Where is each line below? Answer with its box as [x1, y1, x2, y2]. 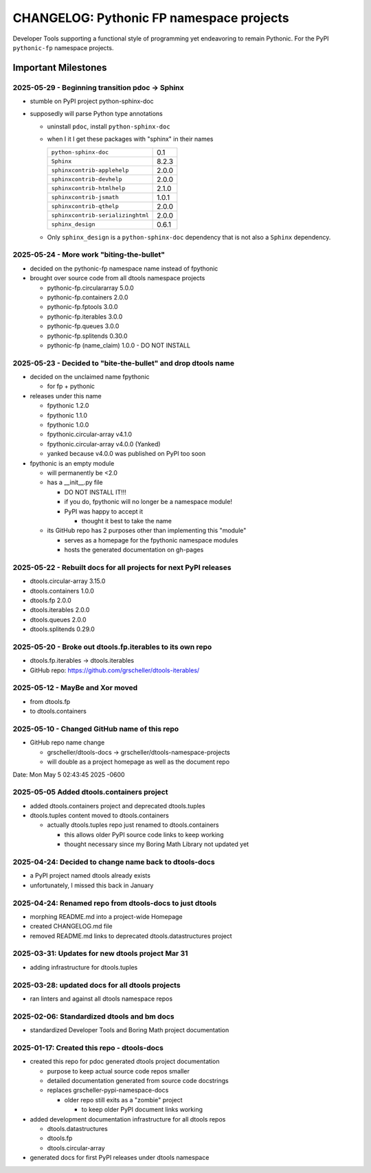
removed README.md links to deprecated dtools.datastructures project [30, 931, 233, 940]
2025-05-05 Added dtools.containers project [12, 787, 168, 797]
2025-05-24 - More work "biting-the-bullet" [12, 250, 165, 260]
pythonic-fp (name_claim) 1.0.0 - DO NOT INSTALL [47, 341, 191, 350]
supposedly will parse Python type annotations [30, 110, 163, 118]
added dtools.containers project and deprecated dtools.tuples [30, 801, 205, 810]
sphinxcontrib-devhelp [51, 176, 123, 183]
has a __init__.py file [47, 478, 103, 487]
